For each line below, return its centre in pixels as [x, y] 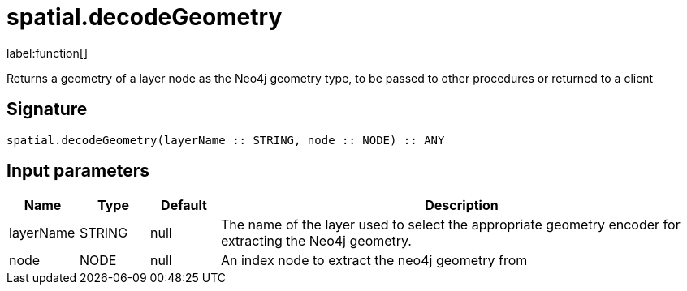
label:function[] [47, 53]
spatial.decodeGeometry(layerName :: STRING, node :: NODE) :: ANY [226, 140]
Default [184, 205]
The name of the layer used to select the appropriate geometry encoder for [451, 225]
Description [462, 205]
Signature [47, 109]
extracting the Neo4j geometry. [316, 241]
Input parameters [78, 171]
